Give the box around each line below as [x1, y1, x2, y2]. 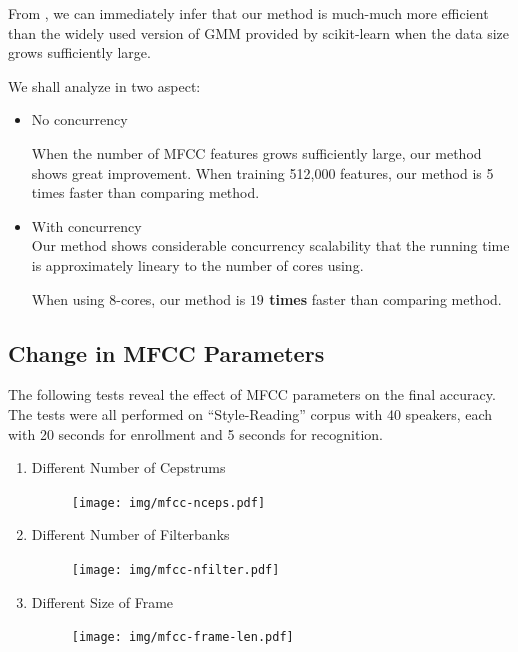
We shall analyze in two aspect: [8, 75, 201, 96]
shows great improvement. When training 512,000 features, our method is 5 [31, 162, 494, 183]
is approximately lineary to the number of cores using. [31, 254, 364, 275]
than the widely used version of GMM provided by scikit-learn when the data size [8, 22, 510, 43]
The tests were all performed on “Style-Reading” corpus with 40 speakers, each [8, 403, 493, 424]
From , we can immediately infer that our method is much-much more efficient [8, 3, 489, 23]
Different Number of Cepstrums [31, 457, 226, 478]
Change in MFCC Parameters [8, 337, 325, 368]
